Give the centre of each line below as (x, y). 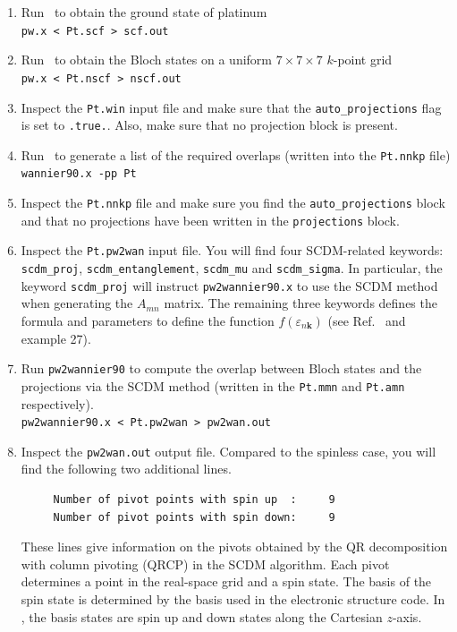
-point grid (363, 60)
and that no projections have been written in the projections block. (210, 220)
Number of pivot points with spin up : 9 (194, 500)
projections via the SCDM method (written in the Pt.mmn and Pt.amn (213, 385)
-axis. (407, 616)
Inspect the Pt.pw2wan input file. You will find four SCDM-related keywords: (232, 250)
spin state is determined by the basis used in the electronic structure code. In (233, 598)
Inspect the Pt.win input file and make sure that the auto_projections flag (231, 107)
